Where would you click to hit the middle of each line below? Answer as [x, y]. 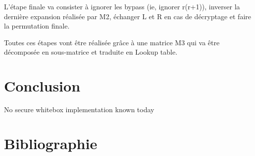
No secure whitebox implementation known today [79, 109]
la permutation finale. [37, 26]
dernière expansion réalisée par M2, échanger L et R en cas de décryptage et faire [127, 16]
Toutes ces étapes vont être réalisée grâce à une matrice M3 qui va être [112, 42]
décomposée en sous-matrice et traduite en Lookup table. [91, 52]
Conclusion [42, 86]
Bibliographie [51, 143]
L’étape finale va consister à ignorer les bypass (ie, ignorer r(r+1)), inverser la [122, 6]
